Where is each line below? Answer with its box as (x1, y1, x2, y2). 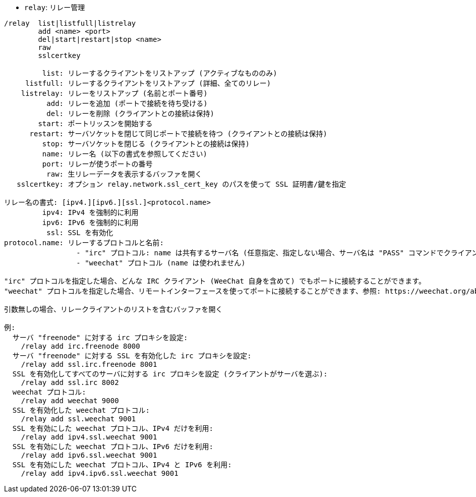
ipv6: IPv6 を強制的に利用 (42, 218, 139, 227)
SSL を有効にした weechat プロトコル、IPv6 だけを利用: (12, 443, 214, 451)
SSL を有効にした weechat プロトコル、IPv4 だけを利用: (12, 424, 214, 432)
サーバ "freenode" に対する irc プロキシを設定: (12, 334, 188, 342)
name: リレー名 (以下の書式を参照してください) (42, 150, 207, 158)
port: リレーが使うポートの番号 (42, 160, 153, 168)
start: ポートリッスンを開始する (38, 120, 153, 128)
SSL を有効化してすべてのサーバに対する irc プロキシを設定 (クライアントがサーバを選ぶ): (12, 370, 328, 378)
